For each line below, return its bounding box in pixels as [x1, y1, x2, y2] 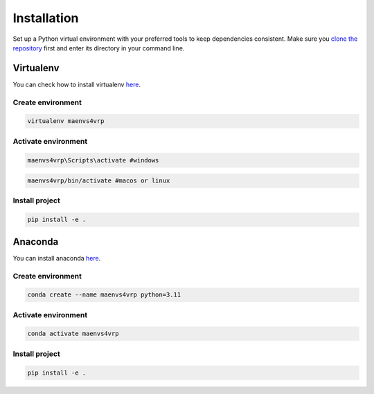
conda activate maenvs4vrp [27, 330, 119, 338]
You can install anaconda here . [12, 254, 101, 262]
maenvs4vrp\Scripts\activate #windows [27, 156, 159, 164]
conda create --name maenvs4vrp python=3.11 [27, 291, 181, 299]
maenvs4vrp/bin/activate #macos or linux [27, 177, 170, 185]
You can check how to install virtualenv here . [12, 80, 141, 88]
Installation [12, 10, 79, 26]
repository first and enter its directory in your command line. [12, 44, 185, 52]
